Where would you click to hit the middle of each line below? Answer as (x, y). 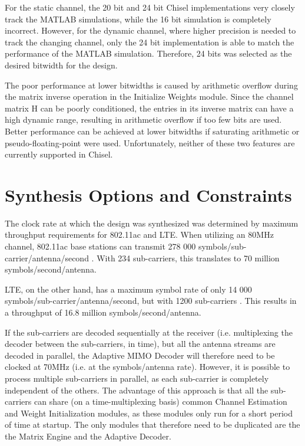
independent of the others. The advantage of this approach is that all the (137, 390)
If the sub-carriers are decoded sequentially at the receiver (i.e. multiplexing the (149, 332)
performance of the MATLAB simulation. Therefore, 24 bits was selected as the (148, 53)
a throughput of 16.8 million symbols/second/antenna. (103, 312)
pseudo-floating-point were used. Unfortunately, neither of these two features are (150, 142)
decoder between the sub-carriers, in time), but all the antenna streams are (140, 344)
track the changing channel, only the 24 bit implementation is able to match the (150, 42)
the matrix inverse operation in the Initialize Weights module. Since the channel (149, 96)
